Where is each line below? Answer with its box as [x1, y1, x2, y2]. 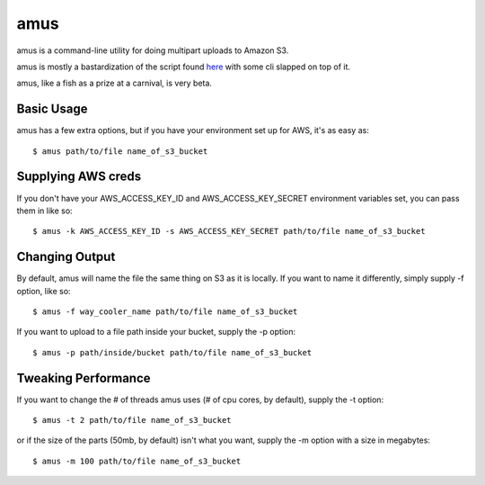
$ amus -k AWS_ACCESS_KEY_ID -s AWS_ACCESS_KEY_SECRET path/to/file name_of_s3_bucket [32, 226, 426, 237]
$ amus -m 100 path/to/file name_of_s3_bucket [32, 455, 242, 466]
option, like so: [16, 285, 71, 296]
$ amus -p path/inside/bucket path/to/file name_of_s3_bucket [32, 347, 313, 357]
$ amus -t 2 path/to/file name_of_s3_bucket [32, 415, 233, 426]
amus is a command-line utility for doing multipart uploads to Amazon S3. [16, 45, 289, 56]
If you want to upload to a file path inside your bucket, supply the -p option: [16, 327, 296, 337]
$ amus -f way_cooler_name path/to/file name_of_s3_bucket [32, 307, 298, 317]
